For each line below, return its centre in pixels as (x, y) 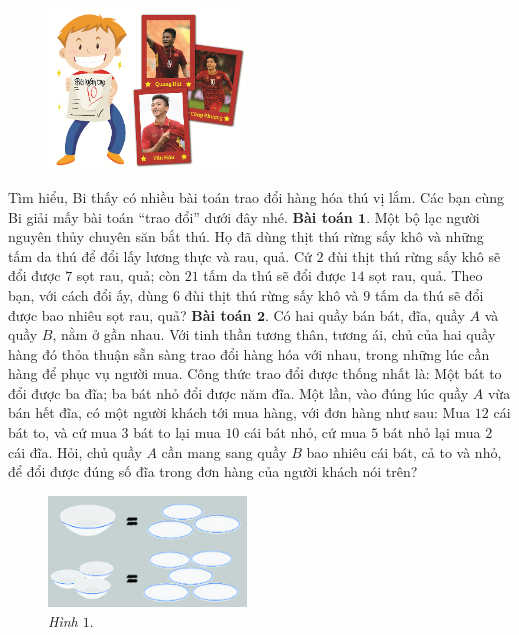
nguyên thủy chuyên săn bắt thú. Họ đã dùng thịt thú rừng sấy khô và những (246, 236)
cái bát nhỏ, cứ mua (305, 432)
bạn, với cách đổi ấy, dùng (88, 294)
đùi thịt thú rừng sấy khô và (271, 294)
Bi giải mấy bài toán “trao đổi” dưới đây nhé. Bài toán (180, 216)
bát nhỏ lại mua (431, 432)
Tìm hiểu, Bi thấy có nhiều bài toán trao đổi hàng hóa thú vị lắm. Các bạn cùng (256, 196)
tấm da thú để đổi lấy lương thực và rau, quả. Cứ (160, 255)
